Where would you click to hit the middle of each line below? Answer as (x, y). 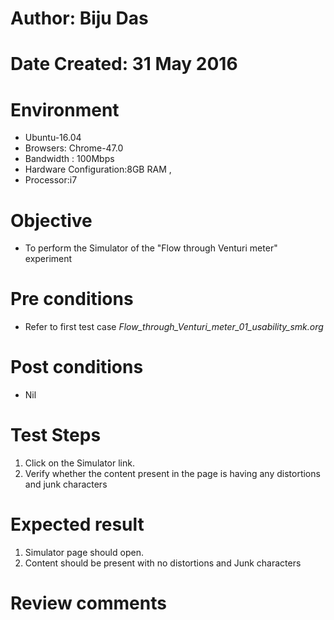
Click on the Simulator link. (79, 463)
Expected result (77, 524)
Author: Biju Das (79, 18)
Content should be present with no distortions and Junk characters (163, 563)
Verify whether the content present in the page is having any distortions (172, 474)
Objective (51, 220)
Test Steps (56, 435)
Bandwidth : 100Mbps (69, 159)
